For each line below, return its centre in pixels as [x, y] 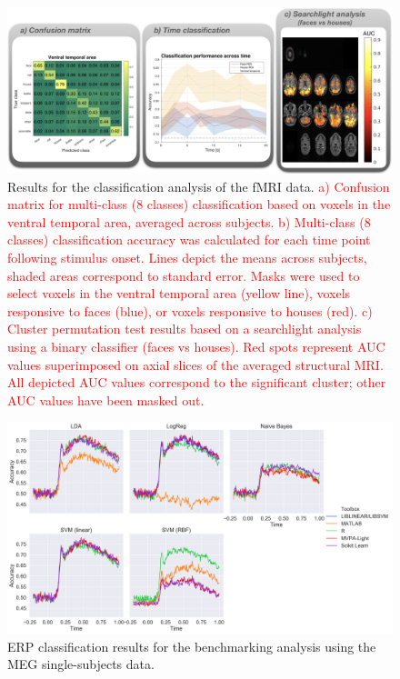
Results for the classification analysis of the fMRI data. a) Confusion [199, 186]
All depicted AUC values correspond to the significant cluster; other [197, 382]
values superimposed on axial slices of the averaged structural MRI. [195, 364]
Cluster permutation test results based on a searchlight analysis [185, 329]
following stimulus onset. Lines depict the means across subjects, [187, 257]
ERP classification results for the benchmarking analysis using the [192, 646]
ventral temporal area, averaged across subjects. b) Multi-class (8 [189, 221]
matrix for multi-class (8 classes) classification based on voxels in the [199, 204]
